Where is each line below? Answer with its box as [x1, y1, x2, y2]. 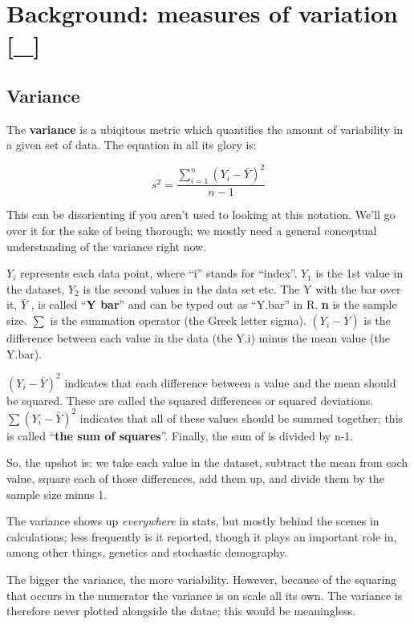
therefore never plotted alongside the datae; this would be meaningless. [6, 602, 355, 619]
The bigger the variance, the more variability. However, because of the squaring [6, 570, 397, 587]
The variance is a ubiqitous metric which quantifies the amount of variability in [6, 120, 404, 137]
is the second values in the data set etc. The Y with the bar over [83, 280, 401, 297]
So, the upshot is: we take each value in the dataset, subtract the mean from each [6, 454, 408, 471]
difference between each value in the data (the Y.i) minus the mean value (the [6, 330, 391, 346]
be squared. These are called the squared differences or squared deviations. [6, 391, 374, 408]
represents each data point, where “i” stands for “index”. [19, 265, 298, 282]
